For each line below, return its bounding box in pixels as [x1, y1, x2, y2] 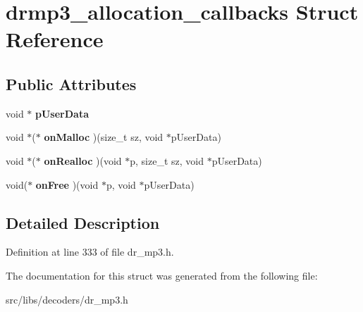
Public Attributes [6, 73, 137, 94]
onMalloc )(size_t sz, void [44, 130, 164, 144]
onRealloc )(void [44, 153, 122, 168]
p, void [106, 177, 136, 192]
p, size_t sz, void [130, 153, 204, 168]
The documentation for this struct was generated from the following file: [6, 268, 318, 282]
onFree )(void [35, 177, 99, 192]
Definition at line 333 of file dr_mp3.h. [6, 244, 174, 259]
